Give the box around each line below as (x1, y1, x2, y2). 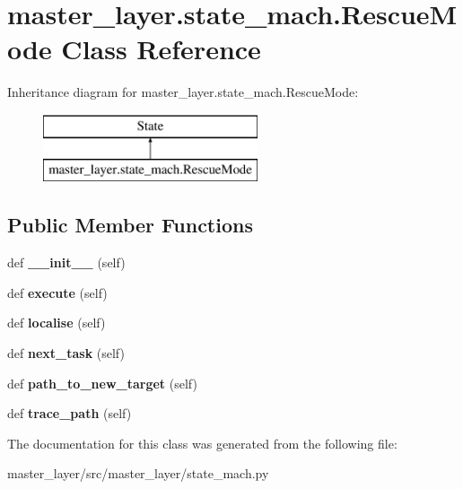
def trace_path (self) (7, 404, 132, 423)
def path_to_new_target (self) (7, 373, 197, 392)
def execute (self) (7, 283, 108, 301)
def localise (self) (7, 313, 106, 332)
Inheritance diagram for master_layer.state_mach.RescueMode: (7, 83, 359, 101)
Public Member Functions (7, 211, 253, 239)
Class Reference (61, 31, 261, 67)
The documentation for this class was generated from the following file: (7, 433, 397, 452)
